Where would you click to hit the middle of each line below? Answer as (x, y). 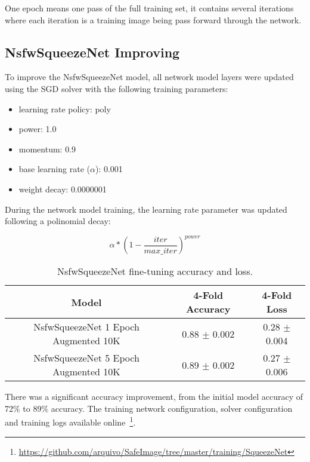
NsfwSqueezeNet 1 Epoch (86, 327)
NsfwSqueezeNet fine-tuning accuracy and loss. (155, 271)
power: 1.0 (38, 129)
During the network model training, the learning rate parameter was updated (146, 209)
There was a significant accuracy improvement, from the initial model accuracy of (154, 397)
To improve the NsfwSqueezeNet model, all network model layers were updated (149, 77)
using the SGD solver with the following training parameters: (117, 88)
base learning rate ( (54, 169)
